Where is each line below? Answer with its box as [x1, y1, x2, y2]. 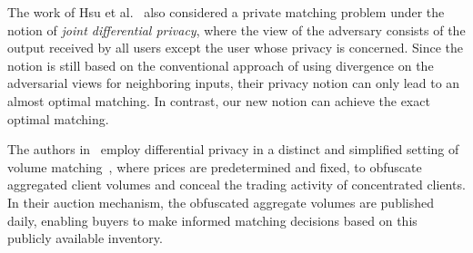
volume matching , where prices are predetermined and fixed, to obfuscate [7, 157, 422, 176]
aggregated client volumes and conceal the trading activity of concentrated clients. [7, 175, 466, 194]
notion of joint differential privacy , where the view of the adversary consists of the [7, 20, 466, 39]
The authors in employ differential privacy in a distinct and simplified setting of [7, 140, 459, 159]
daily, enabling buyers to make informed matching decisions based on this [7, 210, 418, 229]
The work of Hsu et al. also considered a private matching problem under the [7, 3, 445, 21]
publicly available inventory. [7, 229, 163, 248]
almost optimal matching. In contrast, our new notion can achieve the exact [7, 91, 430, 110]
